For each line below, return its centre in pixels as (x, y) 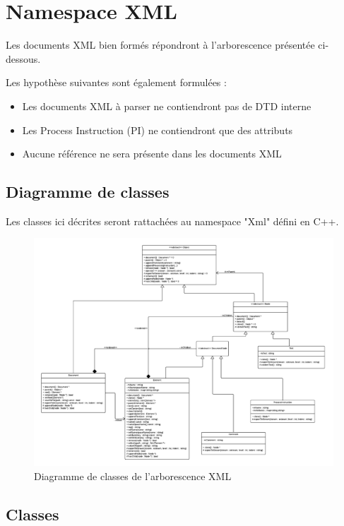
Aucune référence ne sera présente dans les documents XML (152, 154)
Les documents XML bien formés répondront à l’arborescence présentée (160, 45)
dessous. (23, 58)
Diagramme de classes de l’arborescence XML (133, 476)
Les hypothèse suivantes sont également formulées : (116, 82)
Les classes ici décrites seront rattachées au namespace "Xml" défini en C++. (172, 221)
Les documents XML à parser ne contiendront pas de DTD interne (167, 106)
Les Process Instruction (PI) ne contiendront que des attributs (158, 130)
